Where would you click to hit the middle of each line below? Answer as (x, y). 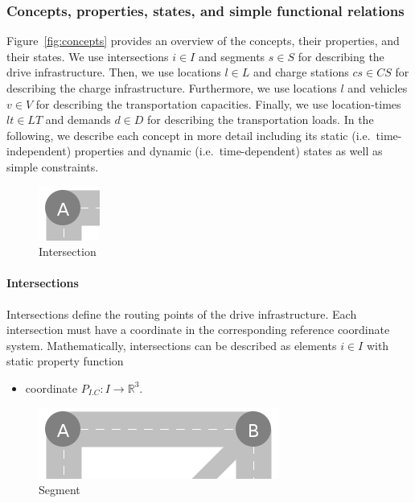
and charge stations (301, 72)
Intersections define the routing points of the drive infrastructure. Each (182, 313)
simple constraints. (53, 166)
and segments (232, 56)
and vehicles (378, 88)
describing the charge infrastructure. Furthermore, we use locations (172, 88)
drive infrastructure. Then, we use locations (114, 72)
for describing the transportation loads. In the (261, 120)
